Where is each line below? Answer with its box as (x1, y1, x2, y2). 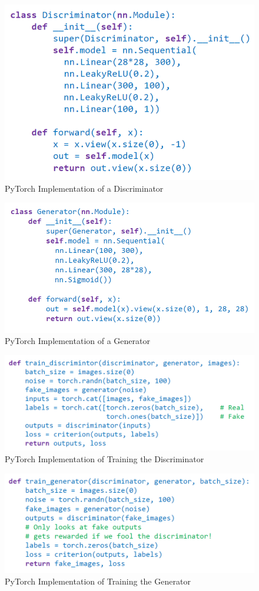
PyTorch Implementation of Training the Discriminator (5, 452, 204, 465)
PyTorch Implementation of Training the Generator (5, 575, 191, 587)
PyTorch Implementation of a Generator (5, 335, 150, 347)
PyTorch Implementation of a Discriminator (5, 182, 164, 194)
